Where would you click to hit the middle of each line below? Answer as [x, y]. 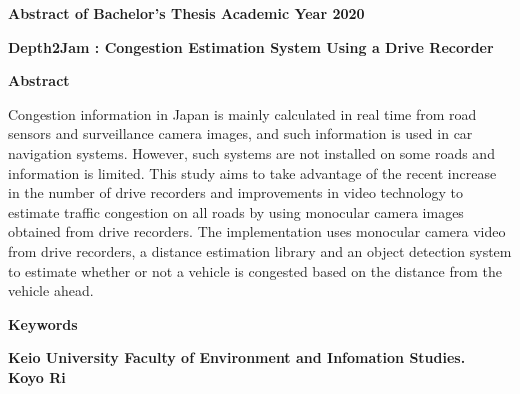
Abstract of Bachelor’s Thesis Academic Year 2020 [186, 13]
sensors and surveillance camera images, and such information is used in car [240, 133]
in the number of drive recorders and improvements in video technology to [235, 192]
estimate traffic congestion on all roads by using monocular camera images [236, 211]
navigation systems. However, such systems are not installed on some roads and [251, 152]
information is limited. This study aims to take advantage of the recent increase [252, 172]
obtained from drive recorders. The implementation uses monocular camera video [257, 231]
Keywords [43, 323]
